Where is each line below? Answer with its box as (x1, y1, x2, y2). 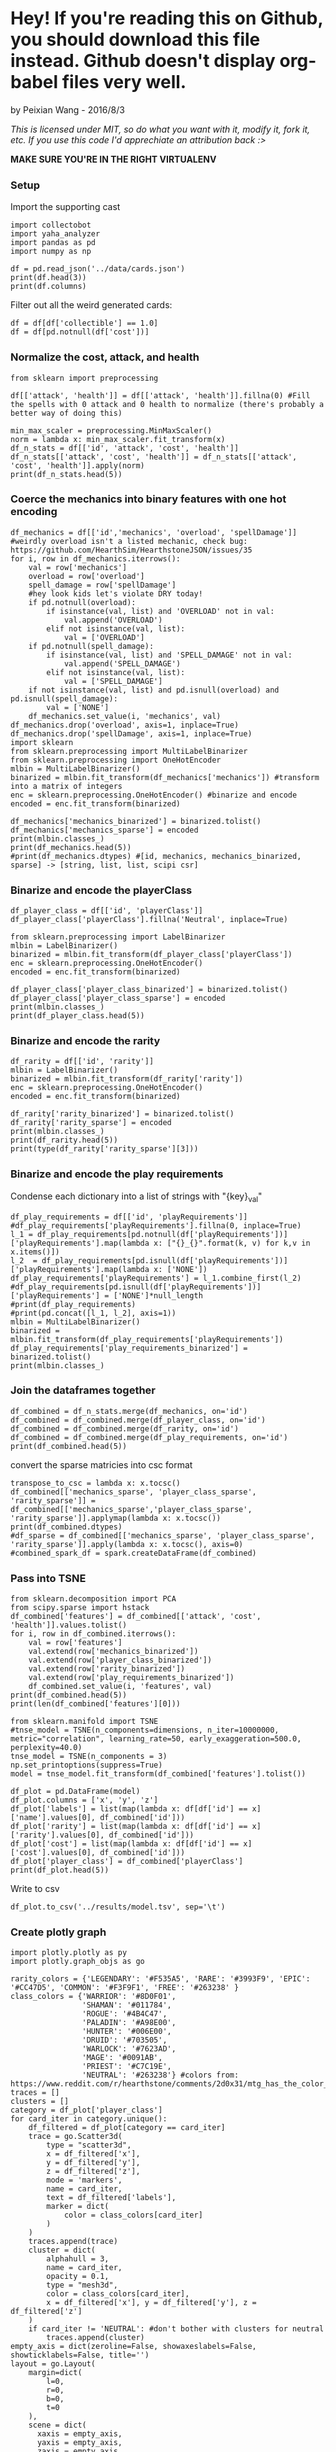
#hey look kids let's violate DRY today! (28, 588, 203, 599)
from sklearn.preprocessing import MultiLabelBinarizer (10, 746, 248, 756)
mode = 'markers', (46, 2175, 123, 2186)
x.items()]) (10, 1247, 60, 1257)
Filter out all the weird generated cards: (10, 299, 173, 311)
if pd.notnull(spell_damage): (28, 641, 155, 651)
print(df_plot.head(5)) (10, 1865, 110, 1876)
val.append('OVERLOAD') (63, 615, 163, 625)
